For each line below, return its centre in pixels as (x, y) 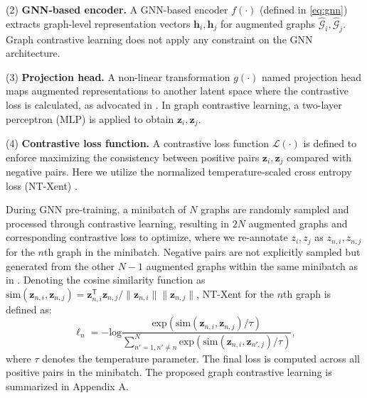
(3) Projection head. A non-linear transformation (118, 76)
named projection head (312, 76)
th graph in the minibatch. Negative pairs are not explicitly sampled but (202, 251)
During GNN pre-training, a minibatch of (96, 209)
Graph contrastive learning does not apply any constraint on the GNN (159, 39)
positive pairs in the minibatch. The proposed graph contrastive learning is (169, 372)
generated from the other (60, 265)
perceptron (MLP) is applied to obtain (90, 118)
